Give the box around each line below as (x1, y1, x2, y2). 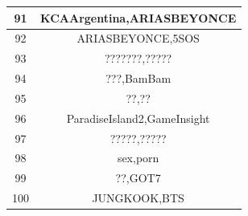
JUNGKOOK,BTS (92, 190, 184, 206)
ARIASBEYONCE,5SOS (76, 30, 200, 47)
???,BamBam (105, 70, 172, 87)
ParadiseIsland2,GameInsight (66, 109, 210, 126)
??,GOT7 (115, 169, 161, 186)
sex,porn (117, 149, 159, 166)
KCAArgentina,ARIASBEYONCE (40, 9, 237, 26)
